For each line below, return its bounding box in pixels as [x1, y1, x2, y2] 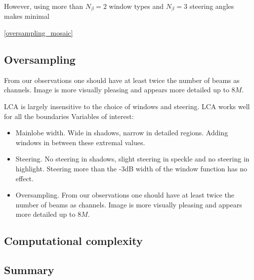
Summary [4, 262, 54, 278]
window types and [109, 1, 164, 11]
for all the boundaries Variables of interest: [4, 111, 134, 121]
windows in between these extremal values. [15, 137, 145, 147]
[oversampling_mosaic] [4, 28, 73, 38]
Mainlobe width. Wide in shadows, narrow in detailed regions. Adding [15, 127, 228, 138]
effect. [15, 173, 34, 183]
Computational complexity [4, 233, 143, 248]
